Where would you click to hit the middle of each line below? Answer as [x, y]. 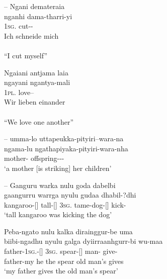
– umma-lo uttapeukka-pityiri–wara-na [64, 138]
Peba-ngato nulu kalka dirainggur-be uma [68, 231]
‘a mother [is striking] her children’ [58, 168]
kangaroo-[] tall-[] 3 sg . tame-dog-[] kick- [65, 204]
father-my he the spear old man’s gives [64, 261]
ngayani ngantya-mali [37, 82]
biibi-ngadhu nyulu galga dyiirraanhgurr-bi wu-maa [83, 241]
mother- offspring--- [34, 158]
